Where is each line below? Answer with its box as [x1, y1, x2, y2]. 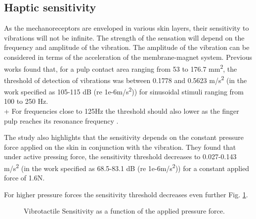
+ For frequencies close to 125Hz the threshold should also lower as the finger [4, 105, 239, 116]
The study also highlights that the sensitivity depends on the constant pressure [4, 132, 244, 142]
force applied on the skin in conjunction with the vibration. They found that [4, 141, 236, 152]
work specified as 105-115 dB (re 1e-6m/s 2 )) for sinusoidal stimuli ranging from [4, 85, 244, 96]
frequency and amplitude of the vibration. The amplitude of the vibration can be [4, 42, 250, 52]
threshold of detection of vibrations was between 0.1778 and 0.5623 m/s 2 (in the [4, 73, 247, 85]
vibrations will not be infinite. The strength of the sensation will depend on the [4, 32, 245, 43]
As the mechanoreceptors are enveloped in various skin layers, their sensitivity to [4, 23, 249, 33]
